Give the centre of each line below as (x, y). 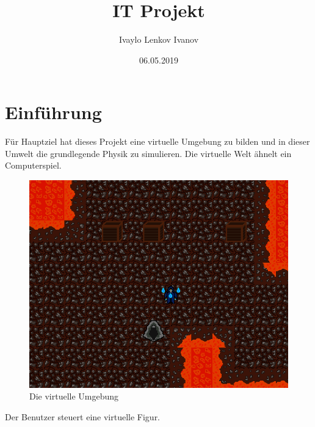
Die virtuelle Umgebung (74, 396)
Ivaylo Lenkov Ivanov (159, 39)
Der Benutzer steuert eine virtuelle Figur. (83, 416)
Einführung (53, 112)
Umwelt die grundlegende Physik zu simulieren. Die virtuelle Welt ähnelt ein (148, 153)
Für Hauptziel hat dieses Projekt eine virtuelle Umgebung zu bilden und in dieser (157, 141)
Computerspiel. (33, 165)
